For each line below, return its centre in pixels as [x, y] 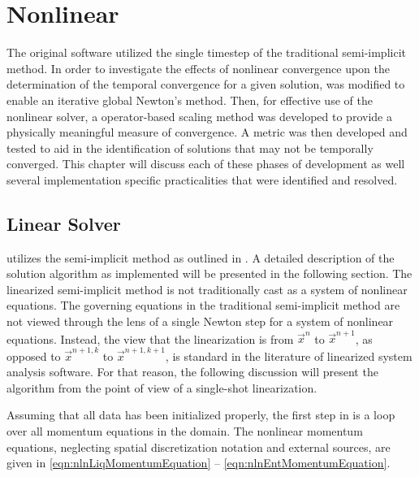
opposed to [34, 356]
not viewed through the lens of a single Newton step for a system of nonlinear [200, 321]
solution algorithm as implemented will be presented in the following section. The [209, 273]
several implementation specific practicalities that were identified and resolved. [202, 179]
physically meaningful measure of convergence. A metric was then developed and [207, 132]
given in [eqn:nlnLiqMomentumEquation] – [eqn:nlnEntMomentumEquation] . [199, 463]
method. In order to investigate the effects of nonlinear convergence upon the [199, 68]
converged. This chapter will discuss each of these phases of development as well [206, 164]
